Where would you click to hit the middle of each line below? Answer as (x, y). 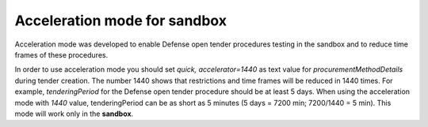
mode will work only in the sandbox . (74, 114)
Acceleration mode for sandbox (121, 21)
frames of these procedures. (61, 54)
